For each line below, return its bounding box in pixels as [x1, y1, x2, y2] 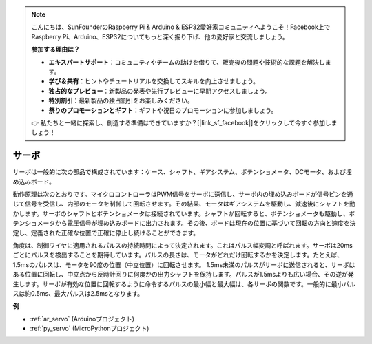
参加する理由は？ [31, 45, 80, 54]
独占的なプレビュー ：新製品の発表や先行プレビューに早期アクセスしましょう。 [48, 87, 271, 95]
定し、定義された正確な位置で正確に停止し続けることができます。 [12, 228, 200, 237]
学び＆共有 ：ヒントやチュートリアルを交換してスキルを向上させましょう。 [48, 77, 260, 85]
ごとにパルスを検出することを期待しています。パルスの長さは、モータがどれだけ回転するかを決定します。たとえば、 [12, 251, 344, 259]
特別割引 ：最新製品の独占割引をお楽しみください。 [48, 96, 194, 105]
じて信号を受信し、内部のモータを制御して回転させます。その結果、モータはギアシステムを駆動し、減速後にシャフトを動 [12, 200, 356, 208]
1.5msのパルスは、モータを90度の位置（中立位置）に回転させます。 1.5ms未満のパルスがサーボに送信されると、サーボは [12, 260, 355, 268]
